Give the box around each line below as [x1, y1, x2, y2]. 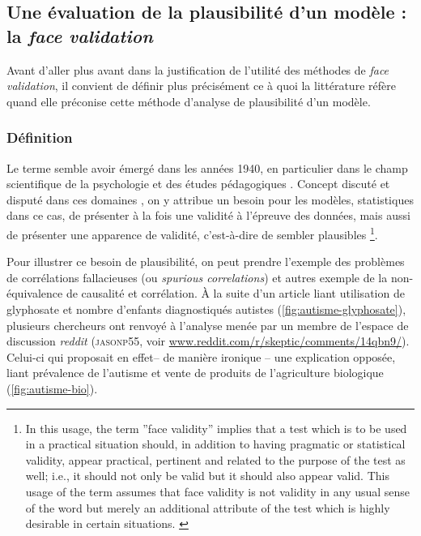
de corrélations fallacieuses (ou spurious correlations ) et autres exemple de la [6, 268, 388, 285]
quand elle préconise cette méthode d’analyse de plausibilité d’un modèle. [6, 92, 371, 109]
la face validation [6, 23, 153, 48]
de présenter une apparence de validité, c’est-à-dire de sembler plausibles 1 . [6, 223, 378, 242]
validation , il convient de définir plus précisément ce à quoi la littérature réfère [6, 77, 396, 94]
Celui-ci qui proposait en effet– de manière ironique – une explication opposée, [6, 348, 396, 365]
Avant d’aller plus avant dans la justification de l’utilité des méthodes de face [6, 61, 389, 78]
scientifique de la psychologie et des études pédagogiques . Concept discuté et [6, 175, 390, 192]
